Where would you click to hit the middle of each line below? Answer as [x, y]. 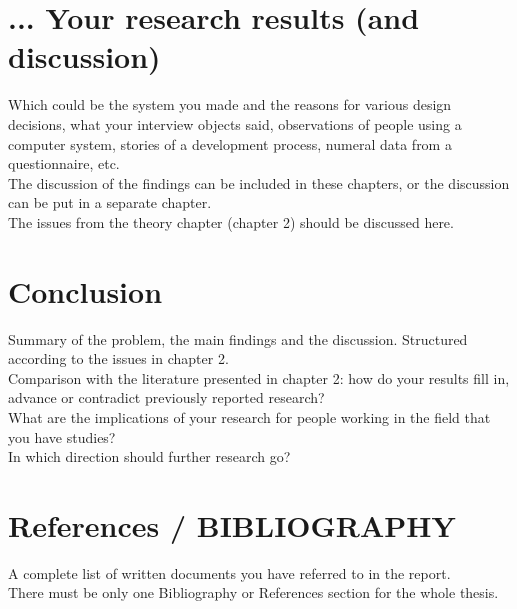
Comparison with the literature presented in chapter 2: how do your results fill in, [259, 377]
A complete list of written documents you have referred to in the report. [229, 572]
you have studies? [62, 436]
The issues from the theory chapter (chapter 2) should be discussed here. [231, 221]
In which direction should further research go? [149, 456]
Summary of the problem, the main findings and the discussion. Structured [238, 338]
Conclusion [85, 290]
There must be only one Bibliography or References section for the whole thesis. [253, 592]
